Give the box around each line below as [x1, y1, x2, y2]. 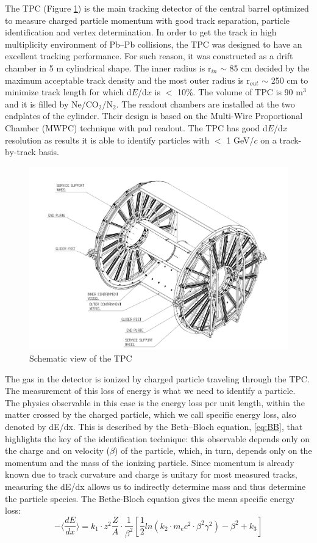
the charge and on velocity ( [5, 444, 110, 457]
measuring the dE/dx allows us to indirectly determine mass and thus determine [5, 479, 306, 492]
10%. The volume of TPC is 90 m [177, 86, 303, 98]
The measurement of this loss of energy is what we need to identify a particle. [5, 384, 296, 397]
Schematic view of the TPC [29, 351, 132, 364]
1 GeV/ [226, 133, 254, 146]
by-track [5, 145, 36, 158]
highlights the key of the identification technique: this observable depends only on [5, 432, 310, 445]
